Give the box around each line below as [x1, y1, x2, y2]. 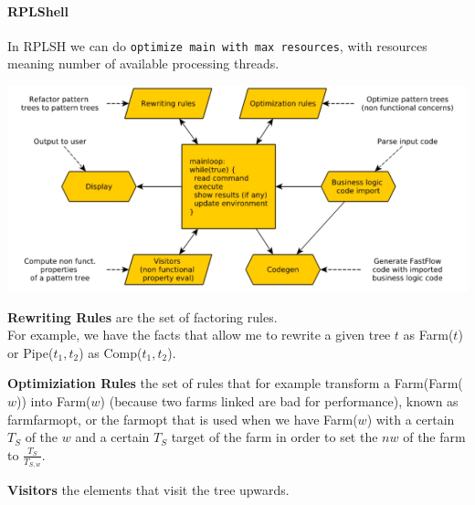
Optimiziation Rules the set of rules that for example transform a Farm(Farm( [7, 373, 463, 393]
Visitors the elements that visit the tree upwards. [7, 480, 290, 500]
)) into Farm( [16, 392, 91, 411]
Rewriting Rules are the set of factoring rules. [7, 307, 278, 326]
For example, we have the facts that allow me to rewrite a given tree [7, 325, 391, 344]
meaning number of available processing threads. [7, 54, 280, 73]
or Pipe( [7, 342, 54, 362]
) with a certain [366, 409, 455, 428]
